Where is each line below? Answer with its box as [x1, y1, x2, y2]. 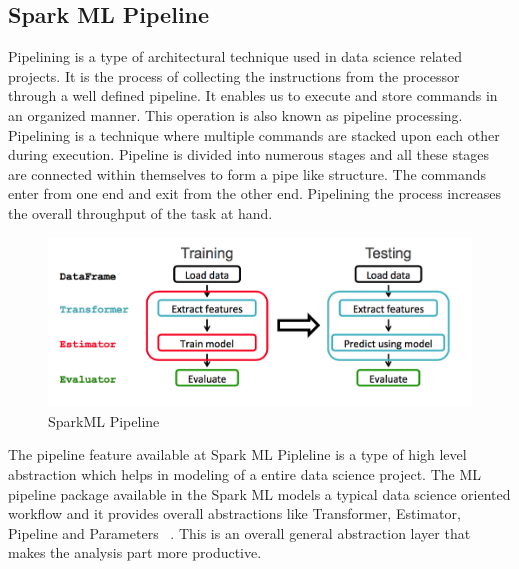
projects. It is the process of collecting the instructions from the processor [8, 65, 460, 86]
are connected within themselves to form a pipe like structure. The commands [8, 163, 486, 184]
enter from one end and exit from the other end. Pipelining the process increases [8, 183, 502, 204]
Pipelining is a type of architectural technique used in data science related [8, 46, 462, 67]
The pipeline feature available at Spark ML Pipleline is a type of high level [8, 444, 467, 465]
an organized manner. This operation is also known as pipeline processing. [8, 104, 463, 125]
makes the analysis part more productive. [8, 542, 262, 563]
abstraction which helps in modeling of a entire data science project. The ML [8, 463, 482, 484]
